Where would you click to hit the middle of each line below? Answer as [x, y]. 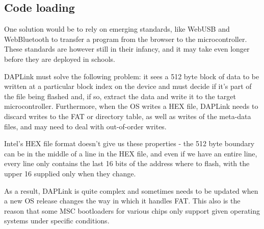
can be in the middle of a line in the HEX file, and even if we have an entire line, [131, 153]
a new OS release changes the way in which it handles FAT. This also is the [122, 201]
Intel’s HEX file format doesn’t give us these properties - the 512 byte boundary [129, 143]
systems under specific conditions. [57, 221]
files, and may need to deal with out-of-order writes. [85, 126]
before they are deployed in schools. [60, 59]
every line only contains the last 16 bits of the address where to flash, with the [127, 163]
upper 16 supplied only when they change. [70, 173]
